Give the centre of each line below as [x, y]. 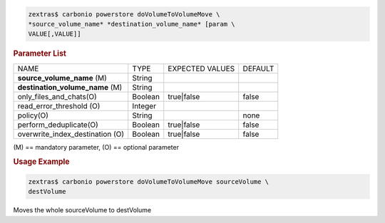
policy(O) [33, 115]
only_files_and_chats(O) [57, 96]
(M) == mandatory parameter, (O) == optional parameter [96, 147]
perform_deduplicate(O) [58, 125]
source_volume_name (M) [62, 78]
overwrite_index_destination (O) [71, 134]
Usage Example [42, 162]
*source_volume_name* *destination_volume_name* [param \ [132, 24]
